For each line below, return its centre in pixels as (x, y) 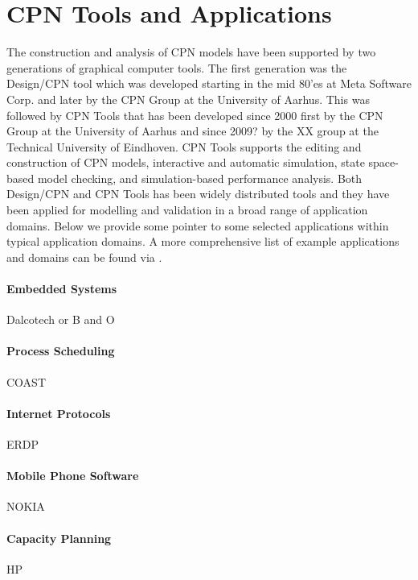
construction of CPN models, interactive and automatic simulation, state (186, 162)
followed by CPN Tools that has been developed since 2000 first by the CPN (195, 115)
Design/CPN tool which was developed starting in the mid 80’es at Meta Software (209, 83)
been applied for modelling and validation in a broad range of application (187, 210)
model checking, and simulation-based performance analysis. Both (200, 178)
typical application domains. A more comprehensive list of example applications (203, 241)
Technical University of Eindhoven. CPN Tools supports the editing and (184, 146)
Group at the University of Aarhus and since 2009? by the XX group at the (193, 131)
